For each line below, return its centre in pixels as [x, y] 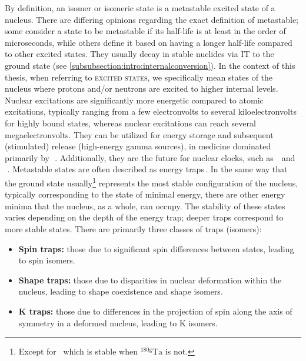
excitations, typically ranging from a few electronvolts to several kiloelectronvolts [151, 111]
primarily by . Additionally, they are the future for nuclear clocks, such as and [150, 157]
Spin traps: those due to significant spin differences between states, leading [156, 248]
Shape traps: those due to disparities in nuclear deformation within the [150, 280]
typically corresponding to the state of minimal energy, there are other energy [145, 194]
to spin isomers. [47, 260]
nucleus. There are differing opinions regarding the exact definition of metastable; [152, 19]
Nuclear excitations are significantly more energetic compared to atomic [134, 100]
